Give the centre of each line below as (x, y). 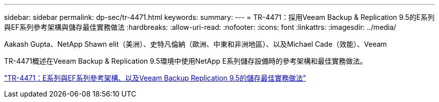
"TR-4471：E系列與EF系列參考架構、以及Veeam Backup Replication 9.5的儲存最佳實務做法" (155, 78)
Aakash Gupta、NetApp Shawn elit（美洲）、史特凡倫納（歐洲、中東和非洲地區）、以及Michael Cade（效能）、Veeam (195, 44)
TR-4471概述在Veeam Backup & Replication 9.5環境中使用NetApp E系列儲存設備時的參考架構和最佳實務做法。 (185, 61)
